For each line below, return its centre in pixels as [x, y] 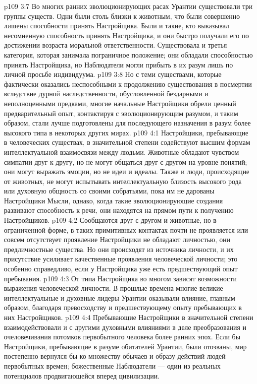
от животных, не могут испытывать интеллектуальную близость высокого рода [123, 181]
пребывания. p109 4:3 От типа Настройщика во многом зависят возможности [120, 278]
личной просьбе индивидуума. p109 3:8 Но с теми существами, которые [113, 74]
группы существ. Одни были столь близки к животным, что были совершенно [122, 16]
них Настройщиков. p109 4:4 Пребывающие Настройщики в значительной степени [129, 317]
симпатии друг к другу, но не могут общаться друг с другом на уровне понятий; [126, 161]
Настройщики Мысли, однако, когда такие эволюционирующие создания [113, 200]
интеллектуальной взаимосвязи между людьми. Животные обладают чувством [122, 152]
